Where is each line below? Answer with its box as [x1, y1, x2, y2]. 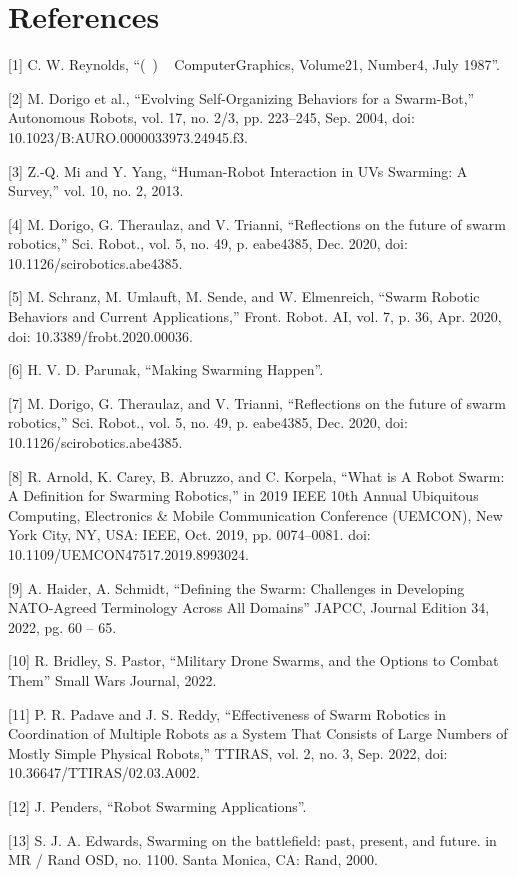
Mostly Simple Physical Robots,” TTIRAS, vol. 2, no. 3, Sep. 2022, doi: [8, 742, 448, 763]
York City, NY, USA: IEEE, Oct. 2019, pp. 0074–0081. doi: [8, 524, 371, 545]
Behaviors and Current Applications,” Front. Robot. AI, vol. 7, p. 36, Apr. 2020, [8, 306, 502, 327]
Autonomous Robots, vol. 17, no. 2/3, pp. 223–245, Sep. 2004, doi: [8, 107, 415, 128]
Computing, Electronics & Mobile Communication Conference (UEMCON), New [8, 504, 503, 525]
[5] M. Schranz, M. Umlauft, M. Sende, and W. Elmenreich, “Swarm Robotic [8, 286, 480, 307]
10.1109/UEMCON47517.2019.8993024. [8, 544, 249, 564]
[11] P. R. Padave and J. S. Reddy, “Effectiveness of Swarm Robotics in [8, 703, 446, 724]
